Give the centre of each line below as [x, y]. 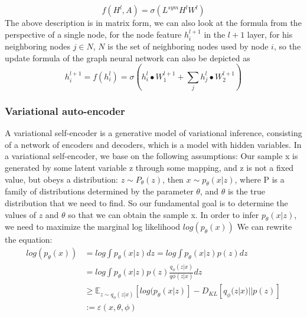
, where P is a [259, 179]
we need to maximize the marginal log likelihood [93, 227]
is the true [246, 191]
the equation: [29, 240]
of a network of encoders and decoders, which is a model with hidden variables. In [153, 144]
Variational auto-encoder [65, 110]
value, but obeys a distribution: [61, 179]
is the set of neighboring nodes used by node [188, 46]
